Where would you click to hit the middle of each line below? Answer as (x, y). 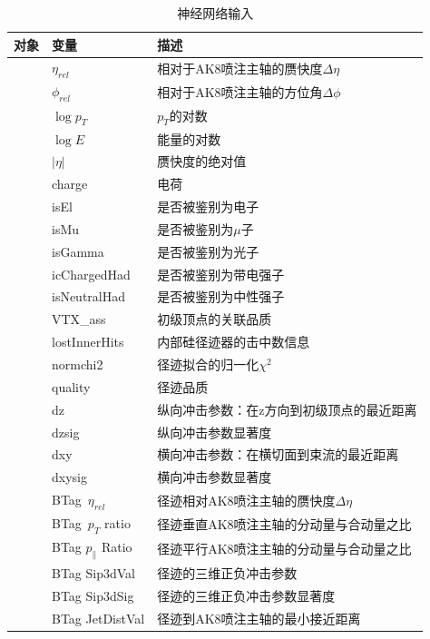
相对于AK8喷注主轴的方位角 (240, 92)
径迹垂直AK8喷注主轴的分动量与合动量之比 (284, 523)
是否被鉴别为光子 (208, 251)
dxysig (69, 477)
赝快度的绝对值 (202, 161)
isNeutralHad (89, 296)
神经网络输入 (215, 13)
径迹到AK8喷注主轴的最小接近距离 (259, 618)
